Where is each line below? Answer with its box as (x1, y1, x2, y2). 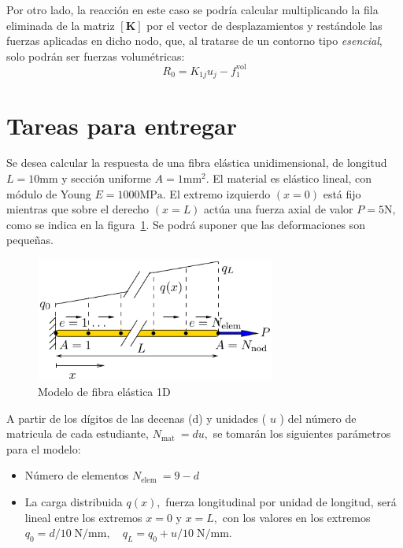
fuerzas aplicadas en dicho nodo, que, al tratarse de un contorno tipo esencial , (6, 32, 383, 49)
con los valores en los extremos (222, 509, 371, 525)
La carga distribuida (24, 493, 123, 509)
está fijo (323, 185, 361, 202)
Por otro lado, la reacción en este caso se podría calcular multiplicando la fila (6, 2, 379, 17)
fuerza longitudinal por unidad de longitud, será (165, 493, 397, 509)
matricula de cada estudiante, (6, 425, 149, 442)
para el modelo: (6, 440, 81, 457)
